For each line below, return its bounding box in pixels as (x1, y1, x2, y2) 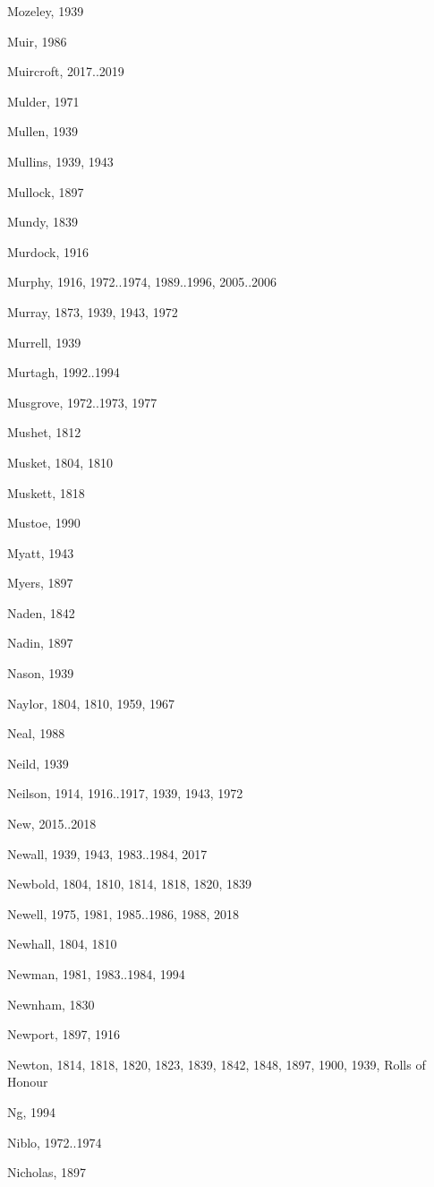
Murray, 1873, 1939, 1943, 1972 (7, 302, 178, 321)
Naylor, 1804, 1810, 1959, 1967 (7, 693, 175, 712)
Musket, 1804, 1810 (7, 452, 113, 471)
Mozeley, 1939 (7, 2, 84, 20)
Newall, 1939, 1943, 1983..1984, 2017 (7, 844, 208, 863)
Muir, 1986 (7, 31, 67, 50)
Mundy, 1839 (7, 212, 78, 231)
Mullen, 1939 (7, 122, 78, 141)
